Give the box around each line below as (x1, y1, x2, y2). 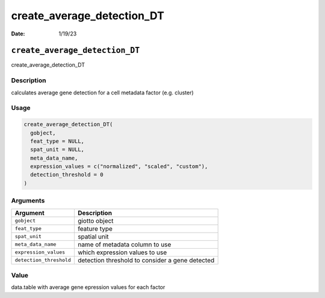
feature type (77, 224, 113, 233)
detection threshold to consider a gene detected (77, 256, 215, 264)
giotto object (77, 216, 114, 225)
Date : (11, 30, 25, 37)
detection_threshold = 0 (30, 171, 104, 178)
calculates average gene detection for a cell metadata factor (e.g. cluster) (11, 89, 194, 96)
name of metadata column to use (77, 240, 172, 249)
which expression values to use (77, 248, 167, 257)
